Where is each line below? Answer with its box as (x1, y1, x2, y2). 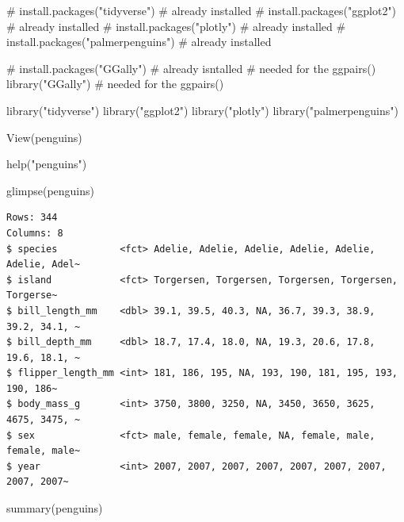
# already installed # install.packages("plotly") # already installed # (6, 17, 346, 34)
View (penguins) (6, 129, 82, 145)
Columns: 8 (6, 227, 63, 239)
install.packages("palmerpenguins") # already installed (6, 33, 272, 50)
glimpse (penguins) (6, 182, 95, 198)
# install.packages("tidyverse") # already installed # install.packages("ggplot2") (6, 2, 397, 18)
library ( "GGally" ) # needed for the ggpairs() (6, 75, 224, 92)
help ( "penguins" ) (6, 155, 87, 172)
